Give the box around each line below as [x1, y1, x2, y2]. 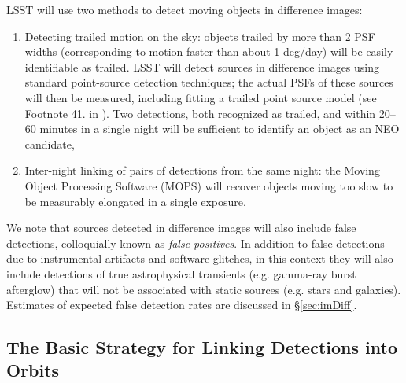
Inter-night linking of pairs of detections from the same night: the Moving [24, 162, 380, 179]
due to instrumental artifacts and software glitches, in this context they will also [6, 250, 393, 267]
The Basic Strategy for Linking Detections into [6, 335, 397, 359]
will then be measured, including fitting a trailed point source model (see [24, 89, 377, 105]
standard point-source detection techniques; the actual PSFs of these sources [24, 74, 393, 90]
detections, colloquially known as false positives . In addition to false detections [6, 234, 385, 251]
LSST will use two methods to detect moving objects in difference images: [6, 2, 363, 17]
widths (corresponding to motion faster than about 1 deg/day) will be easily [24, 43, 393, 60]
